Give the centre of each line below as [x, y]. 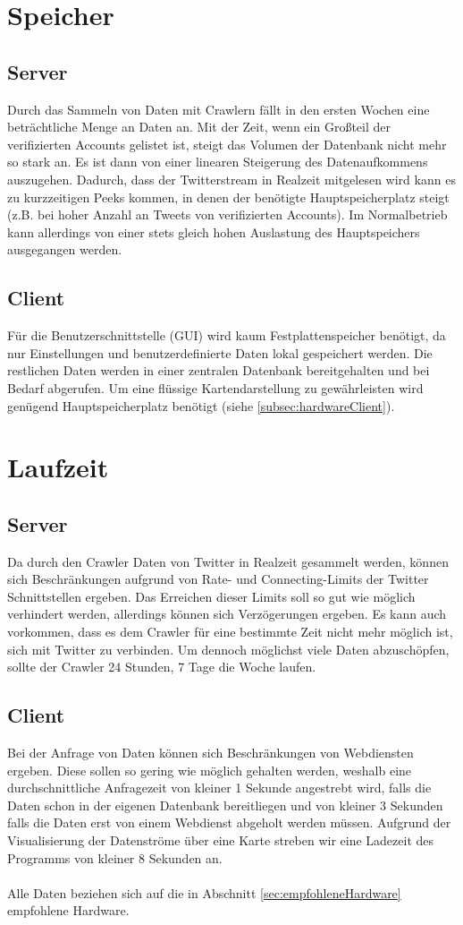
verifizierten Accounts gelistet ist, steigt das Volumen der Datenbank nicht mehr [227, 144]
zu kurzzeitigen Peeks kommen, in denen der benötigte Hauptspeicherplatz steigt [228, 197]
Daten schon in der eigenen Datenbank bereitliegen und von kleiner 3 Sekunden [225, 805]
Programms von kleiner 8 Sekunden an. [115, 857]
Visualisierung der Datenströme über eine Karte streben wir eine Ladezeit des [221, 840]
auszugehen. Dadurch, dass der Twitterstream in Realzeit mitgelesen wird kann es [231, 179]
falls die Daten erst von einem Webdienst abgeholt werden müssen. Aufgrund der [229, 822]
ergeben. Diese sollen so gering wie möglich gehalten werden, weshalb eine [210, 770]
